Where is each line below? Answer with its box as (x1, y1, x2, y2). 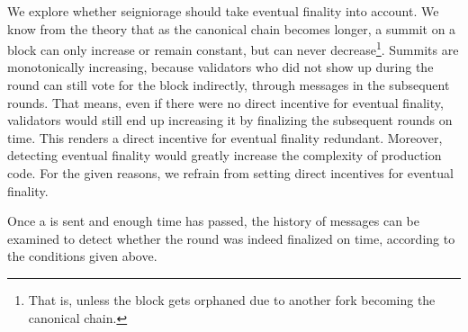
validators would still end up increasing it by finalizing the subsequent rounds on (7, 111, 453, 130)
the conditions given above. (7, 247, 157, 265)
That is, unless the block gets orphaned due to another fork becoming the (28, 290, 436, 309)
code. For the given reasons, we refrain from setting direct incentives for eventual (7, 164, 454, 182)
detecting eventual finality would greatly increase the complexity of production (7, 146, 442, 165)
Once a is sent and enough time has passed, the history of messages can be (7, 211, 419, 230)
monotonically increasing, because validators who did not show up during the (7, 58, 434, 76)
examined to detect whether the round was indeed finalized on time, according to (7, 229, 455, 247)
